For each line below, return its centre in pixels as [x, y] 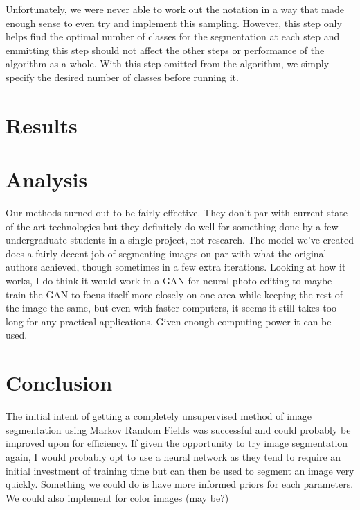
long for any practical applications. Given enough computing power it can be [169, 321]
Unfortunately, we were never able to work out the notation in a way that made [175, 9]
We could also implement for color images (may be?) [117, 497]
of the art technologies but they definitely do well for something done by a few [172, 226]
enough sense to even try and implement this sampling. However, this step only [174, 23]
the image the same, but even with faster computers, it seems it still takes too [171, 308]
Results [42, 125]
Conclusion [59, 383]
